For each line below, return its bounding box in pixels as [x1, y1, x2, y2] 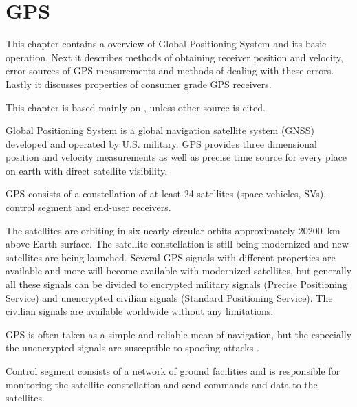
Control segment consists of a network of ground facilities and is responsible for [6, 364, 340, 377]
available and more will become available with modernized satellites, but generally [6, 263, 352, 278]
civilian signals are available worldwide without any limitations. [6, 304, 274, 318]
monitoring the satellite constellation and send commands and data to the [6, 377, 318, 391]
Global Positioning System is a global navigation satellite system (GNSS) [6, 123, 314, 137]
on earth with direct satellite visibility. [6, 163, 168, 177]
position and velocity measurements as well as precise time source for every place [6, 150, 347, 164]
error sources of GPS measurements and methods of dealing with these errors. [6, 63, 334, 78]
